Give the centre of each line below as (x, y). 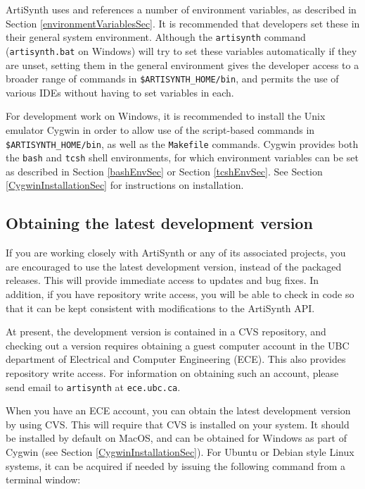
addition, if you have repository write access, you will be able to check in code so (180, 294)
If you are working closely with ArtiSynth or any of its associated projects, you (176, 253)
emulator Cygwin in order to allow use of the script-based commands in (160, 129)
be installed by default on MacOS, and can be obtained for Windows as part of (176, 438)
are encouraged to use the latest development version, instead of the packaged (174, 266)
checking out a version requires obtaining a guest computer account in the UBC (178, 345)
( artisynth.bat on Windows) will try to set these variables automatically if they (181, 50)
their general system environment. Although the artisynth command (156, 37)
